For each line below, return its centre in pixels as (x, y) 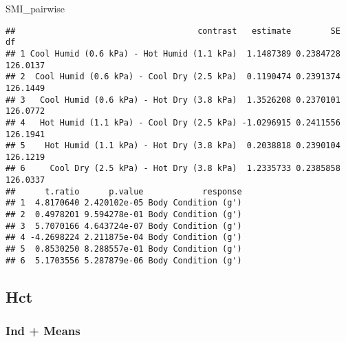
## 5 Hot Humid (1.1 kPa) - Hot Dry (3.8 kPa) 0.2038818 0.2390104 (173, 146)
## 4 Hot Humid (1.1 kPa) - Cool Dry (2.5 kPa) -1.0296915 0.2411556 (173, 122)
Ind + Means (43, 331)
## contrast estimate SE (173, 31)
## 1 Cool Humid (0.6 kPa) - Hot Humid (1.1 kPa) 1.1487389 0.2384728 (173, 53)
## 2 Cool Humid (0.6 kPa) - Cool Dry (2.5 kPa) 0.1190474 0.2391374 (173, 77)
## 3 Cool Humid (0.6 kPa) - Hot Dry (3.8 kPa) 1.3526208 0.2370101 (173, 100)
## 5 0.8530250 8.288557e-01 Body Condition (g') (124, 249)
